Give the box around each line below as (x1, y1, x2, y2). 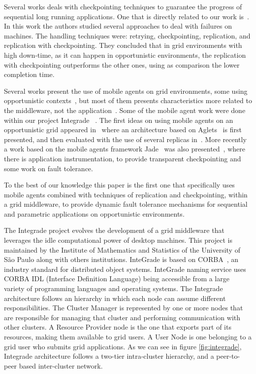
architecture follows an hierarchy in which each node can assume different (4, 293, 226, 303)
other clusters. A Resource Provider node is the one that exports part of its (4, 322, 231, 332)
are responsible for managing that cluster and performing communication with (4, 312, 241, 322)
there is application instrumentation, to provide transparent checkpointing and (4, 153, 241, 163)
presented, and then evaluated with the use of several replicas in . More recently (4, 134, 247, 144)
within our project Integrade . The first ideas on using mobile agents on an (4, 114, 233, 125)
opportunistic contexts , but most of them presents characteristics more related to (4, 95, 252, 106)
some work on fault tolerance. (4, 163, 93, 173)
